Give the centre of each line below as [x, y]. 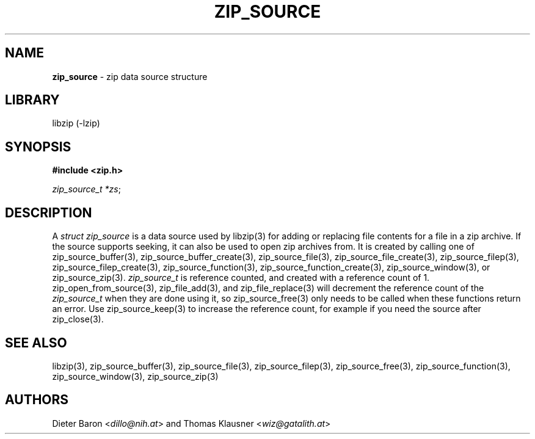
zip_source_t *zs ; [86, 189]
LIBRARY [32, 100]
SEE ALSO [36, 343]
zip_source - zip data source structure [130, 76]
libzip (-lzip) [76, 123]
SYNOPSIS [38, 147]
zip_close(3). [78, 319]
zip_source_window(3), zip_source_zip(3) [135, 376]
